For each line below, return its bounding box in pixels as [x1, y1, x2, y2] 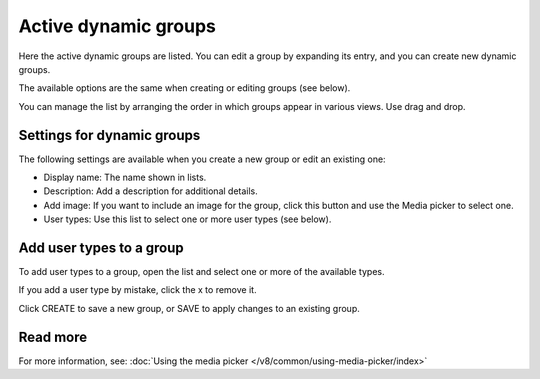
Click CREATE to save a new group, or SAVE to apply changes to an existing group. [18, 302, 360, 314]
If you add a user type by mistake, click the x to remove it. [18, 284, 257, 296]
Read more [18, 328, 88, 345]
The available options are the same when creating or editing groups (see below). [18, 82, 351, 94]
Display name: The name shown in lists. [43, 171, 207, 184]
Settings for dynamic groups [18, 126, 201, 144]
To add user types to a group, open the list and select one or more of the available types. [18, 266, 385, 278]
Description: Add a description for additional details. [43, 185, 259, 197]
